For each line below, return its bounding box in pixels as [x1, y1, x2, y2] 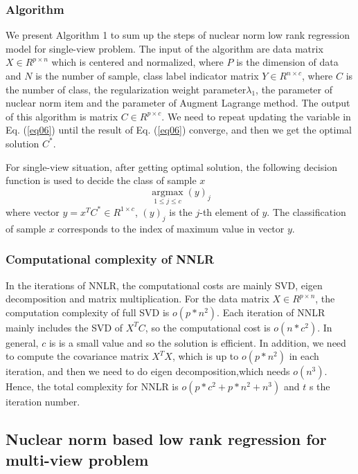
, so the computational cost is [145, 320, 271, 334]
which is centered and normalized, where [51, 55, 224, 69]
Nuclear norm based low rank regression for [6, 428, 327, 450]
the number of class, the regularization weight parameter [6, 82, 247, 96]
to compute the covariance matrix [6, 349, 149, 363]
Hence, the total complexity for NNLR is [6, 379, 179, 394]
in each [289, 349, 319, 363]
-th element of [199, 204, 259, 219]
